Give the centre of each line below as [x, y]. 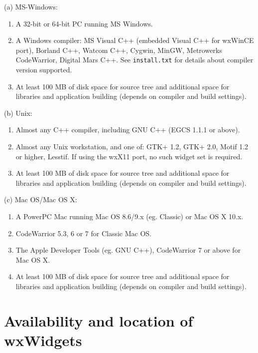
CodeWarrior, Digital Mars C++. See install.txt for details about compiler [134, 60]
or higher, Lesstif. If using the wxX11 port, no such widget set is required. [129, 156]
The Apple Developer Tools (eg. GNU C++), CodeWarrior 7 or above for [128, 250]
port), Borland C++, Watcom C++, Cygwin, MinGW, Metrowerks [119, 50]
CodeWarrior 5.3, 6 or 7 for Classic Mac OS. [83, 233]
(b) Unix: [18, 113]
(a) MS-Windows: [31, 6]
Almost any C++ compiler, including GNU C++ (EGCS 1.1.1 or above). [128, 130]
